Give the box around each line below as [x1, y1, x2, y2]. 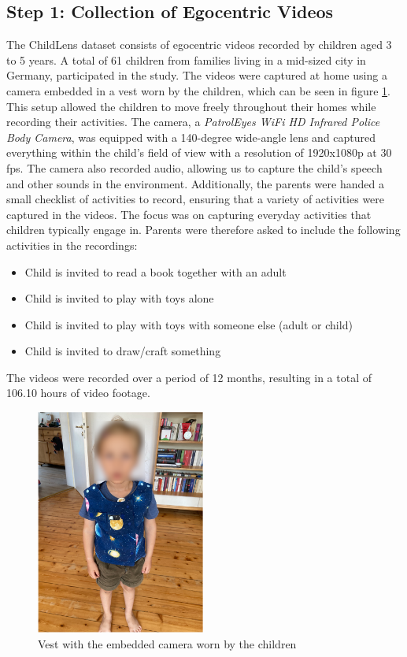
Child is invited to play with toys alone [24, 290, 214, 306]
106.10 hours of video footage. [6, 384, 150, 401]
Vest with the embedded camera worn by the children [38, 635, 297, 651]
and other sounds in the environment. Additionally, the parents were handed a [6, 175, 384, 191]
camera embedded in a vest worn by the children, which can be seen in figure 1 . [6, 82, 390, 98]
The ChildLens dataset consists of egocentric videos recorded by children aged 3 [6, 36, 392, 53]
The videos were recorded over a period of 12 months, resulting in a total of [6, 369, 372, 385]
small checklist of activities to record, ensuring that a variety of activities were [6, 191, 385, 207]
